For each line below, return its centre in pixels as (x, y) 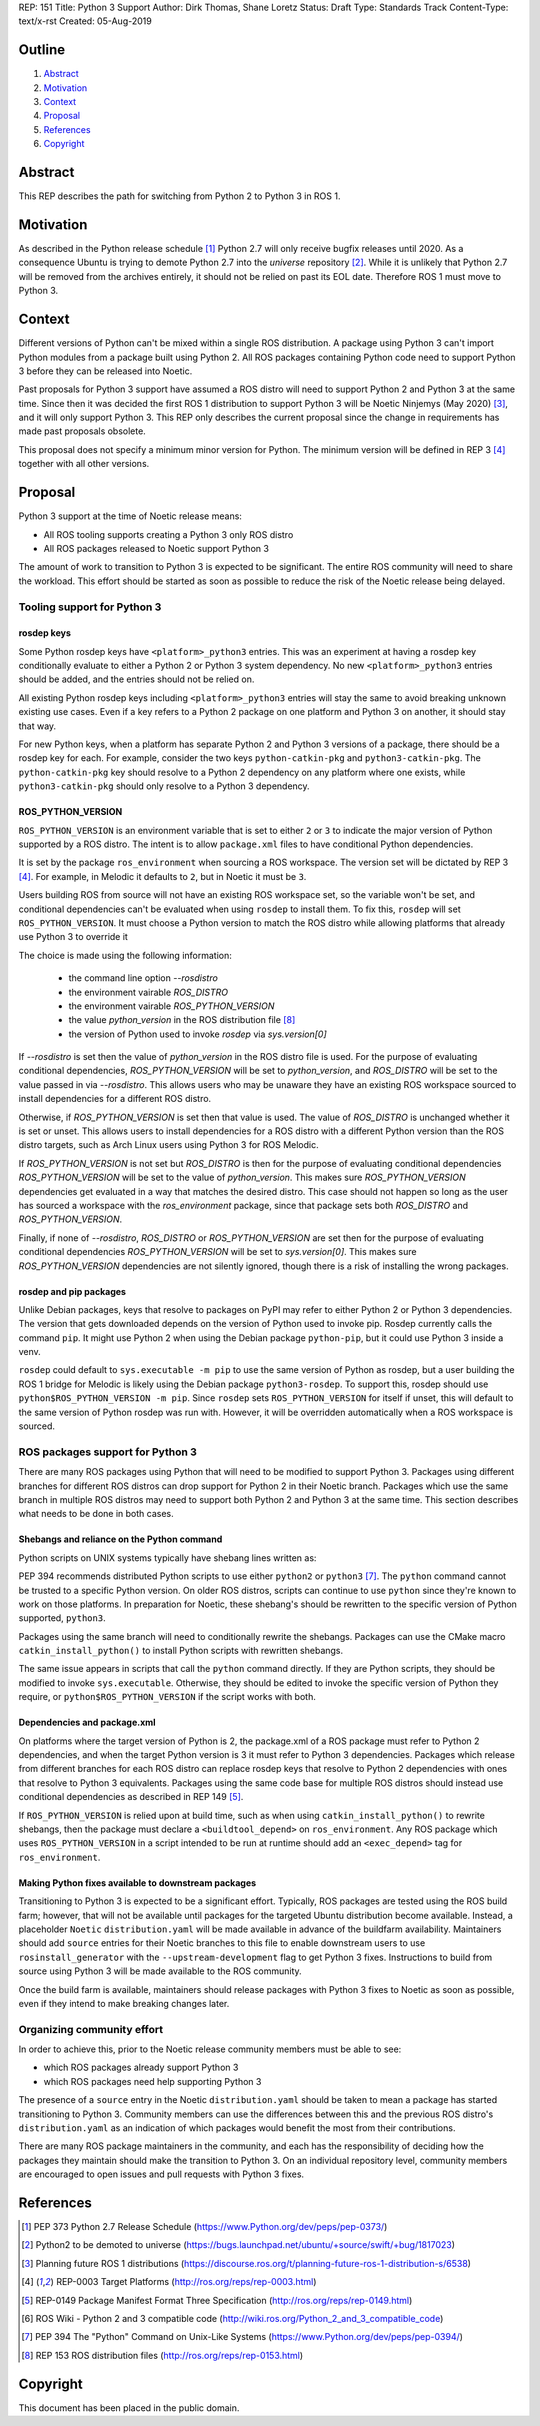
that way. (37, 726)
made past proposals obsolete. (82, 431)
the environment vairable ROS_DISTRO (148, 992)
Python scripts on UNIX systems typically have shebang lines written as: (167, 1557)
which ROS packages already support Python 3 (141, 2067)
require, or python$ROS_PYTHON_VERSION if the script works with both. (167, 1697)
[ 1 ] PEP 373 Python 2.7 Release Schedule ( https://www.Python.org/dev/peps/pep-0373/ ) (204, 2227)
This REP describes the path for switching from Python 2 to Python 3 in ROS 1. (179, 196)
